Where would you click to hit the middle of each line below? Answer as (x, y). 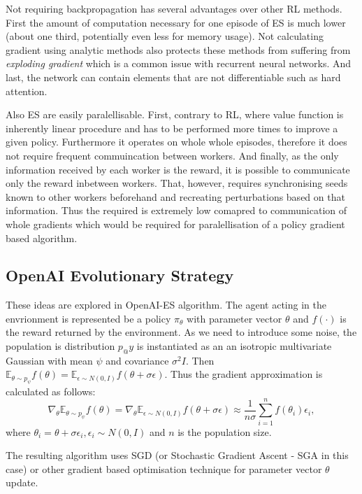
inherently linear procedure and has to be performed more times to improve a (172, 128)
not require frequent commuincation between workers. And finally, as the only (172, 155)
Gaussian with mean (49, 360)
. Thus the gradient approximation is (244, 374)
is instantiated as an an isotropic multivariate (234, 346)
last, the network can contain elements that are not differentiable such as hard (173, 77)
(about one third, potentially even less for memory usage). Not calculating (165, 36)
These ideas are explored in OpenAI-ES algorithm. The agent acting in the (166, 305)
